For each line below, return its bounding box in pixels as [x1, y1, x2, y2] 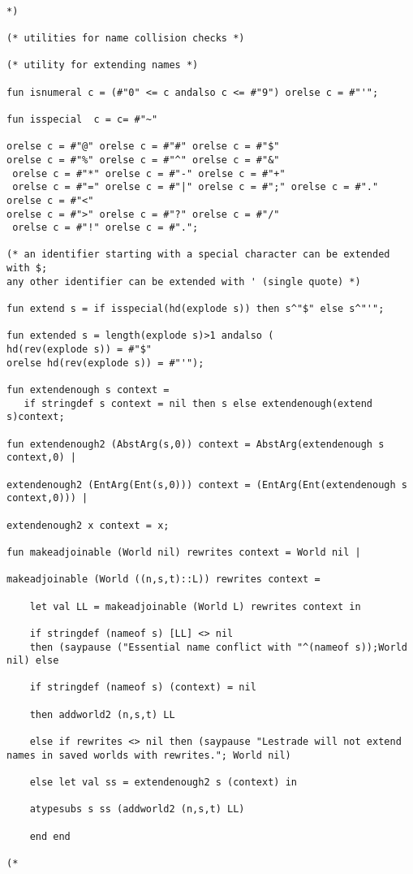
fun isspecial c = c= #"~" [6, 113, 158, 125]
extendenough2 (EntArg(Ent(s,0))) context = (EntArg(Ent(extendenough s [6, 478, 407, 491]
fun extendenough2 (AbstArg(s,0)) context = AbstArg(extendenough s [6, 438, 385, 450]
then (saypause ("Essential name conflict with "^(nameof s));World [29, 641, 407, 653]
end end [29, 830, 71, 842]
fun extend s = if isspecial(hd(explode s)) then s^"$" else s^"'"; [6, 303, 385, 315]
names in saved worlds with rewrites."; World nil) [6, 749, 291, 761]
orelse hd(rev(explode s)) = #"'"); [6, 357, 204, 369]
